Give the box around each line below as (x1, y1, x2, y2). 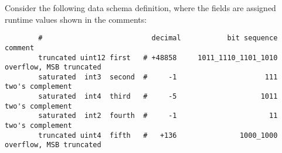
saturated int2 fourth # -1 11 (38, 112, 278, 120)
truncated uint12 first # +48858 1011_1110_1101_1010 (38, 53, 278, 62)
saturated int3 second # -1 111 (38, 72, 278, 81)
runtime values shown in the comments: (5, 13, 147, 25)
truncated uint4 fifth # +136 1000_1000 (38, 131, 278, 140)
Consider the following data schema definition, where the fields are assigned (5, 2, 276, 13)
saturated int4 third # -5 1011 (38, 92, 278, 101)
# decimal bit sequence (38, 34, 278, 43)
